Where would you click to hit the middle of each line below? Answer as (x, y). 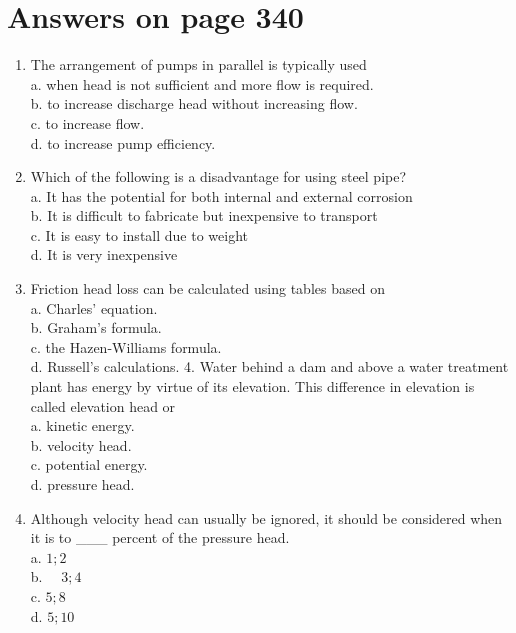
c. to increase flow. (87, 122)
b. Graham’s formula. (96, 327)
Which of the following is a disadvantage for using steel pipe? (218, 176)
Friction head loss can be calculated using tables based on (207, 288)
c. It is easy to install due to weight (139, 234)
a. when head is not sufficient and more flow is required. (202, 83)
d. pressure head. (82, 484)
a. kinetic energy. (82, 425)
